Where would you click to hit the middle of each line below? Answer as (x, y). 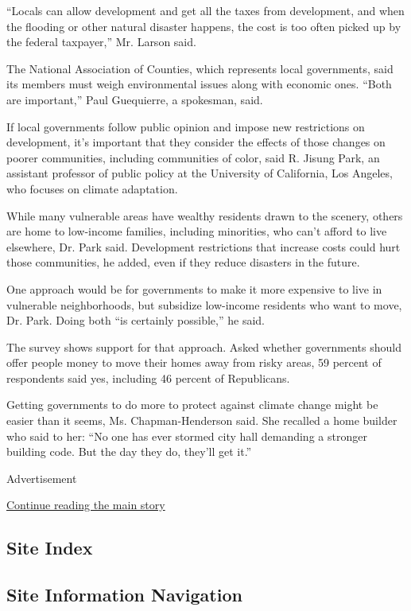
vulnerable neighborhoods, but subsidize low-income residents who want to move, (204, 304)
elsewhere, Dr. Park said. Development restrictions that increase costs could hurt (204, 246)
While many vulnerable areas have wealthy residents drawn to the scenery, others (205, 215)
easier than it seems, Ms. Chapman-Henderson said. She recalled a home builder (202, 420)
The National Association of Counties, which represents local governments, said (200, 68)
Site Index (50, 548)
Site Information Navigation (124, 595)
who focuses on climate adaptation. (92, 188)
